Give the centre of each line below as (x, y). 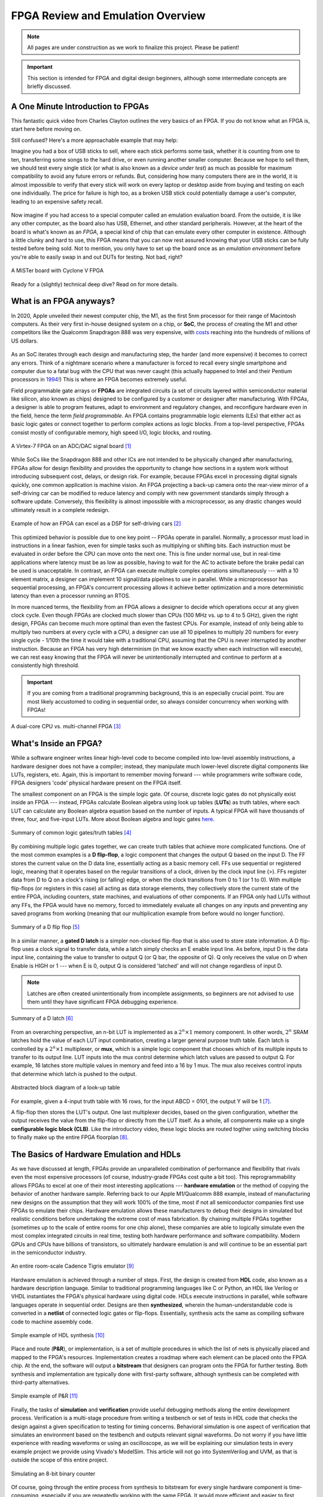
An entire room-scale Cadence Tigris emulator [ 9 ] (73, 1266)
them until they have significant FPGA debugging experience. (103, 1002)
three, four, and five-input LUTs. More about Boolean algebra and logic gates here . (113, 819)
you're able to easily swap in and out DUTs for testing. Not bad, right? (97, 257)
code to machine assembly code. (52, 1322)
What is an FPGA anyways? (63, 301)
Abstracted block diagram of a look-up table (65, 1087)
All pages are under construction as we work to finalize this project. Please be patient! (133, 47)
